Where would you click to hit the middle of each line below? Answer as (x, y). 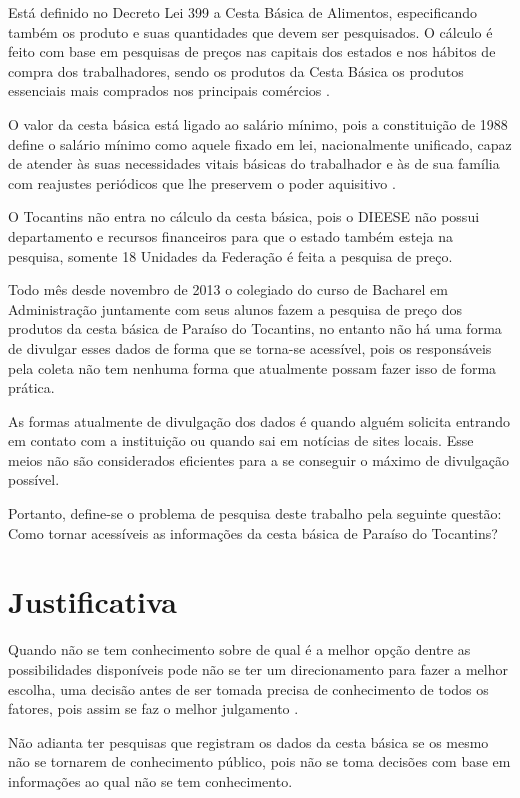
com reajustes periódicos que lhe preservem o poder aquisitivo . (202, 182)
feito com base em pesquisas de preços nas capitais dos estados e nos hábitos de (252, 51)
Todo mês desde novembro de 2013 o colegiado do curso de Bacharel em (228, 289)
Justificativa (92, 601)
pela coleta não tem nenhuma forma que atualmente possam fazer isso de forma (252, 367)
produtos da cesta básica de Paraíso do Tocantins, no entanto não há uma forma (255, 328)
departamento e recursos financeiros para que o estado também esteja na (231, 235)
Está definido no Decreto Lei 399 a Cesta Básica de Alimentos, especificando (242, 12)
